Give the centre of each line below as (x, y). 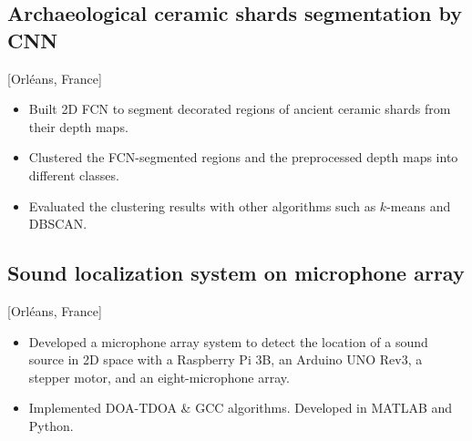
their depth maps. (78, 126)
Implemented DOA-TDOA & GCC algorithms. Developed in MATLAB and (241, 408)
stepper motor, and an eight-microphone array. (159, 377)
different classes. (74, 174)
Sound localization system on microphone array (236, 273)
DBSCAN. (58, 224)
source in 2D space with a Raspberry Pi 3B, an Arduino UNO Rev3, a (226, 359)
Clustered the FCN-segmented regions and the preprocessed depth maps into (243, 157)
